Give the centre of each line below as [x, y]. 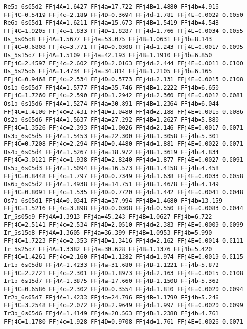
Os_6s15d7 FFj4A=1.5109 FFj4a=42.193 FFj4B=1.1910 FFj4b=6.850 [108, 55]
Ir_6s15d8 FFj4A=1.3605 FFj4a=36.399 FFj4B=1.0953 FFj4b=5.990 [108, 233]
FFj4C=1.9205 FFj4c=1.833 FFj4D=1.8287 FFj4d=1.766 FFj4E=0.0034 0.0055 [123, 31]
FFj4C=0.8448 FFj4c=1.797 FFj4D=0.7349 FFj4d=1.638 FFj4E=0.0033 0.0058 [123, 176]
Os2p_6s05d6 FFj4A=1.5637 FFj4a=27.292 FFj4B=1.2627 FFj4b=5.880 [111, 120]
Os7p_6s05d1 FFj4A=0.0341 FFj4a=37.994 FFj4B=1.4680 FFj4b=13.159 [113, 200]
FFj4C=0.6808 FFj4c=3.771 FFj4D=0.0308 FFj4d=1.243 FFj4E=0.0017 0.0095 [123, 47]
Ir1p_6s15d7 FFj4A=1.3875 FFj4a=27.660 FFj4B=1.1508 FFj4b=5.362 [111, 281]
